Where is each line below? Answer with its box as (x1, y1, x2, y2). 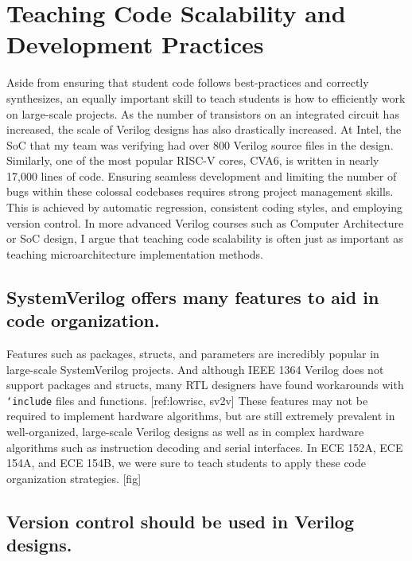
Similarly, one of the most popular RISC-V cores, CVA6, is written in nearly (6, 152, 379, 169)
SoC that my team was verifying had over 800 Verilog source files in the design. (6, 136, 394, 153)
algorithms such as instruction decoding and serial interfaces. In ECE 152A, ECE (6, 438, 403, 455)
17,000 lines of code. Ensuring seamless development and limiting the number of (6, 167, 397, 184)
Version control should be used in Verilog (6, 508, 354, 533)
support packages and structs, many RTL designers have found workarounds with (6, 376, 404, 393)
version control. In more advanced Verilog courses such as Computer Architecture (6, 214, 404, 231)
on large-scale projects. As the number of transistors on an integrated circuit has (6, 105, 399, 122)
